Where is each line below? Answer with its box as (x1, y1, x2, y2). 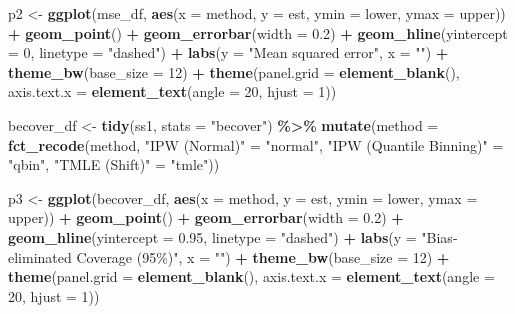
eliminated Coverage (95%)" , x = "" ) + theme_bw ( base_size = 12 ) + (8, 246, 450, 267)
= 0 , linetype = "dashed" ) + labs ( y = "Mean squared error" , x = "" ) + (8, 42, 449, 63)
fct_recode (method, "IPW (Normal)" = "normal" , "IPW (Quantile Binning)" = (8, 134, 504, 155)
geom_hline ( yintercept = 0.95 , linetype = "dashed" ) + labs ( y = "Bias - (8, 226, 458, 247)
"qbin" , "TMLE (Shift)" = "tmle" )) (8, 154, 220, 175)
